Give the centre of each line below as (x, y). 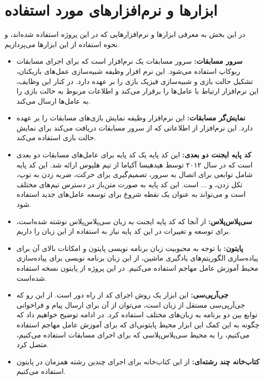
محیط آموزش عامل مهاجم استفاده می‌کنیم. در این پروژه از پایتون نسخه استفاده (137, 268)
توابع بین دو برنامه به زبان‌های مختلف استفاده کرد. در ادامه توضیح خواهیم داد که (137, 314)
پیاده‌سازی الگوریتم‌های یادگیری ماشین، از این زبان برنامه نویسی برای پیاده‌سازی (137, 258)
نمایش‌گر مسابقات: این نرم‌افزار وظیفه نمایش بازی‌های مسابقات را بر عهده (131, 118)
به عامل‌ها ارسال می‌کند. (53, 100)
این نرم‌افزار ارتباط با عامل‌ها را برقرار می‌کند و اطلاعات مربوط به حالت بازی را (138, 91)
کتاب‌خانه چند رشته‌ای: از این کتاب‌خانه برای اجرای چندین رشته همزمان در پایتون (138, 361)
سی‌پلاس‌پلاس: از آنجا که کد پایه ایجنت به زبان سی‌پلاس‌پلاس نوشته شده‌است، (134, 221)
